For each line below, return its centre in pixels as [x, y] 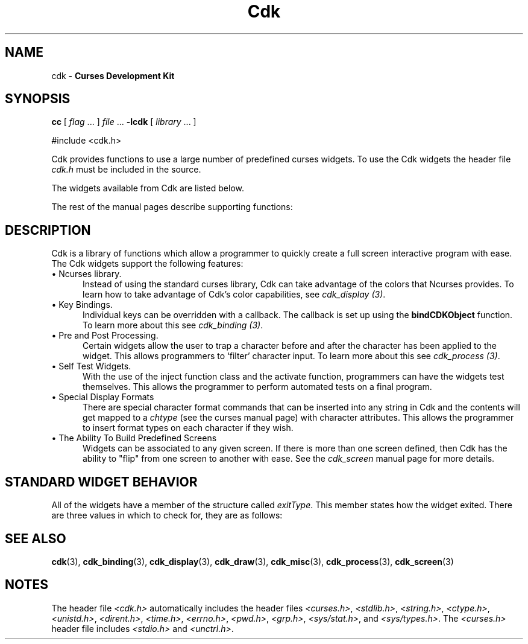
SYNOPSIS [38, 99]
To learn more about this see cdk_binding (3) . [173, 325]
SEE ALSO [36, 538]
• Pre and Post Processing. [105, 336]
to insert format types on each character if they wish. [188, 428]
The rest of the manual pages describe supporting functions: [172, 207]
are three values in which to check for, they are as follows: [167, 515]
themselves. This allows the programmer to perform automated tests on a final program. [257, 387]
